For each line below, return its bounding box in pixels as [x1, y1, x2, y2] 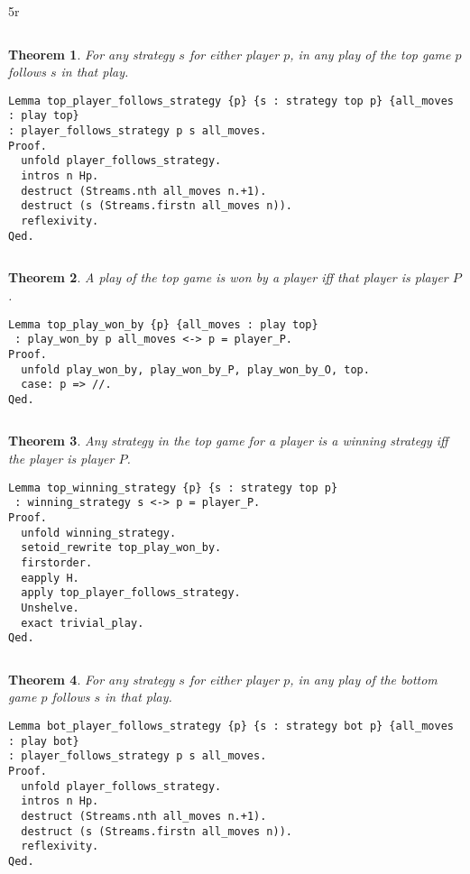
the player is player [8, 449, 115, 468]
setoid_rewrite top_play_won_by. [21, 541, 222, 555]
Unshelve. [21, 601, 79, 614]
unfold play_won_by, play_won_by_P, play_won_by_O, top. [21, 363, 370, 376]
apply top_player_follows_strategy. [21, 586, 241, 600]
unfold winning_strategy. [21, 526, 177, 539]
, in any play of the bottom [290, 669, 438, 688]
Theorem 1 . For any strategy [8, 44, 175, 63]
